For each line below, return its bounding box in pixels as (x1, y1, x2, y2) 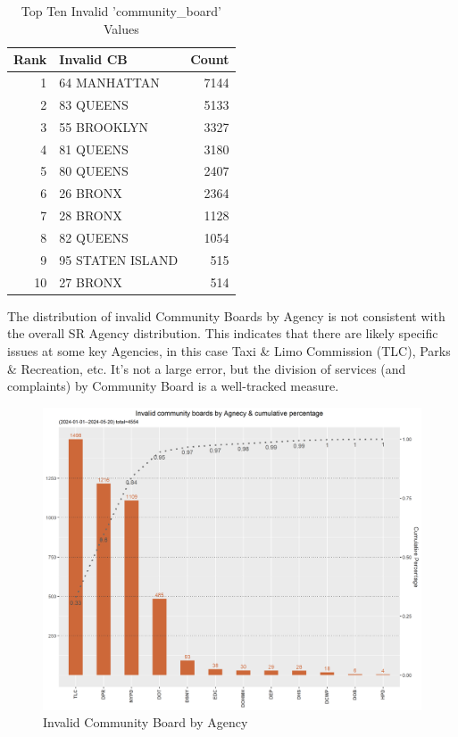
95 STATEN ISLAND (59, 250, 179, 269)
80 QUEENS (59, 161, 129, 180)
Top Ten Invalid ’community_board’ (21, 2, 221, 20)
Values (103, 19, 139, 37)
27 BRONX (59, 272, 122, 291)
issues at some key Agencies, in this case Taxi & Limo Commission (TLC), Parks (7, 341, 451, 360)
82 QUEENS (59, 228, 129, 246)
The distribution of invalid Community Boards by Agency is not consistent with (7, 306, 446, 325)
